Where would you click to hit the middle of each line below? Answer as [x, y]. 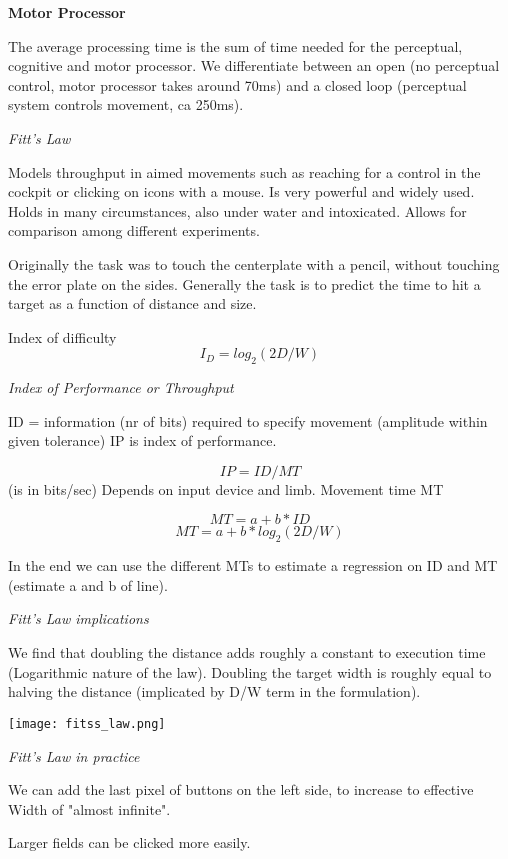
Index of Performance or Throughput [121, 387]
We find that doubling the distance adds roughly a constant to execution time [247, 652]
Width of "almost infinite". [89, 808]
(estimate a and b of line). [88, 584]
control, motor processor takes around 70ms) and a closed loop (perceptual [237, 84]
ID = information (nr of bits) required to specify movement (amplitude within [248, 420]
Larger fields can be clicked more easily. [129, 842]
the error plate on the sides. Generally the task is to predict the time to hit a [244, 283]
